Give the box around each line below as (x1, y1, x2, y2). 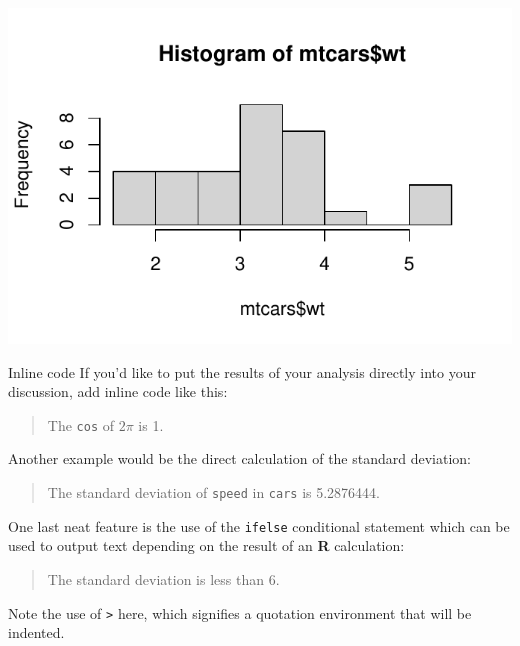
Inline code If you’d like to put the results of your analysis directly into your (8, 361, 476, 382)
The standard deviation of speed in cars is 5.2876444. (47, 482, 381, 503)
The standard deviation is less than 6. (47, 568, 280, 589)
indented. (8, 622, 65, 643)
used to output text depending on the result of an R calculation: (8, 535, 405, 556)
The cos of (47, 414, 115, 435)
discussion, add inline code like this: (8, 381, 228, 402)
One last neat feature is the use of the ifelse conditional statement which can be (8, 515, 510, 536)
